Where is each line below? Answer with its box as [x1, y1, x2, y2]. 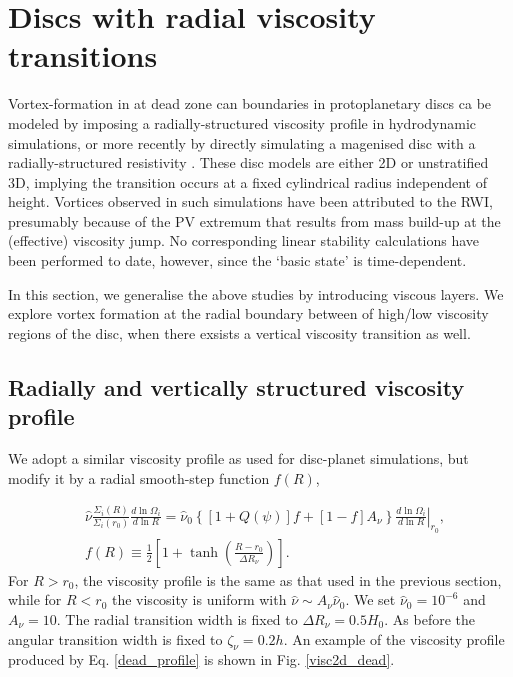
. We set [345, 589, 396, 610]
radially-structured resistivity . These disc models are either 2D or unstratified [8, 152, 489, 173]
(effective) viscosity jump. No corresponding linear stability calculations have [8, 230, 480, 251]
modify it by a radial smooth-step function [8, 467, 270, 488]
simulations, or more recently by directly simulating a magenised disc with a [8, 132, 476, 153]
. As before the [384, 608, 475, 629]
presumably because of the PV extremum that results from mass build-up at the [8, 210, 501, 231]
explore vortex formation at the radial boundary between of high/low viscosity [8, 303, 489, 324]
